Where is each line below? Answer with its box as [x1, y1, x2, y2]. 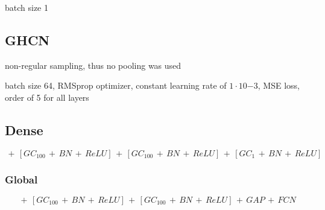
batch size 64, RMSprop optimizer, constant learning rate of [5, 79, 227, 92]
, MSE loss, [257, 79, 300, 92]
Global [5, 171, 38, 186]
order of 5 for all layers [5, 91, 89, 103]
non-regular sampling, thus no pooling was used [5, 59, 181, 71]
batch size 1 [5, 1, 49, 13]
